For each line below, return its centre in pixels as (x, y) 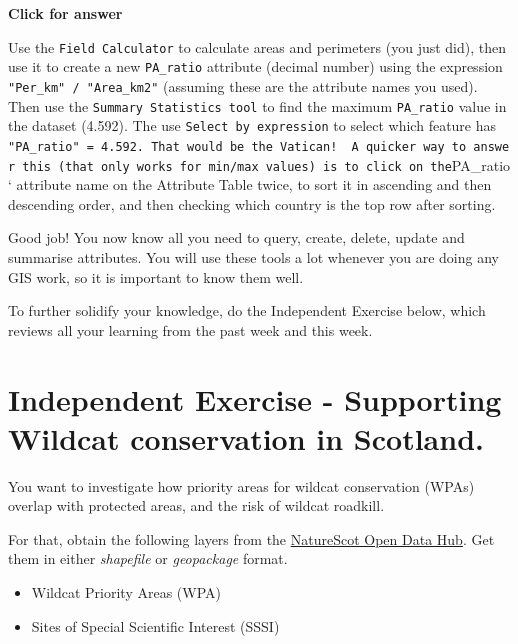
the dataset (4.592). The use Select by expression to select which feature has (252, 125)
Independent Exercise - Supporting (255, 398)
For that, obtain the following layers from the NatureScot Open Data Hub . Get (251, 538)
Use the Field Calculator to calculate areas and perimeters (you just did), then (257, 46)
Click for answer (65, 13)
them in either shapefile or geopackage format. (148, 558)
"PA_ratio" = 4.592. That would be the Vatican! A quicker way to (237, 146)
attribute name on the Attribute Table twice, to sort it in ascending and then (254, 184)
